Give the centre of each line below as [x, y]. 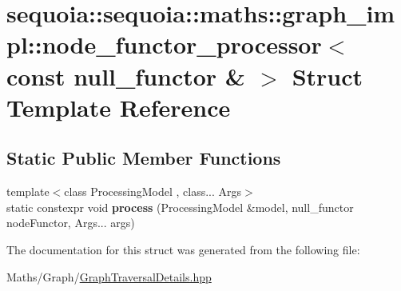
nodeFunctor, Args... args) [71, 223]
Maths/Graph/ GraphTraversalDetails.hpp [109, 276]
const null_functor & [126, 76]
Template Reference [119, 107]
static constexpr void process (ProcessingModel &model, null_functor [180, 207]
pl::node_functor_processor [164, 44]
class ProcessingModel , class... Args [153, 191]
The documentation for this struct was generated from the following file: [183, 249]
